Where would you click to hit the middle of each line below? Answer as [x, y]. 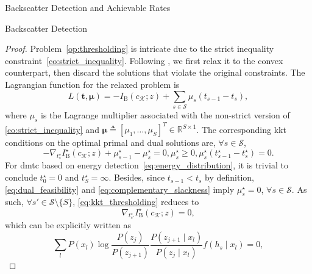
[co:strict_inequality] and [52, 129]
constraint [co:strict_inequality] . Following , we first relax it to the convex [144, 60]
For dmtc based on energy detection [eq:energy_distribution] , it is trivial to [147, 165]
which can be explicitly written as [68, 225]
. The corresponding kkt [241, 129]
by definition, [229, 177]
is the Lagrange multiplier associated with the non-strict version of [165, 114]
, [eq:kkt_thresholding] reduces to [136, 202]
